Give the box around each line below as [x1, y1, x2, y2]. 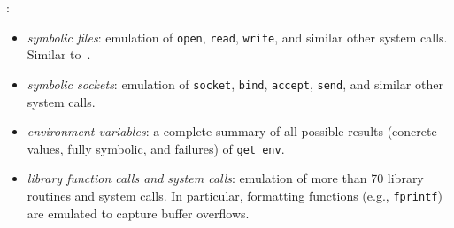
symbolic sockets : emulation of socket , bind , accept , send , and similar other [27, 74, 443, 93]
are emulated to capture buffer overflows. [27, 203, 250, 222]
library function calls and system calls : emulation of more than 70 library [27, 169, 424, 187]
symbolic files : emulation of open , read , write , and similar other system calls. [27, 27, 448, 46]
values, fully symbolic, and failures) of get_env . [27, 139, 285, 157]
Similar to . [27, 45, 91, 64]
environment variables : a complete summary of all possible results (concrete [27, 122, 437, 141]
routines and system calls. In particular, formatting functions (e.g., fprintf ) [27, 186, 442, 204]
